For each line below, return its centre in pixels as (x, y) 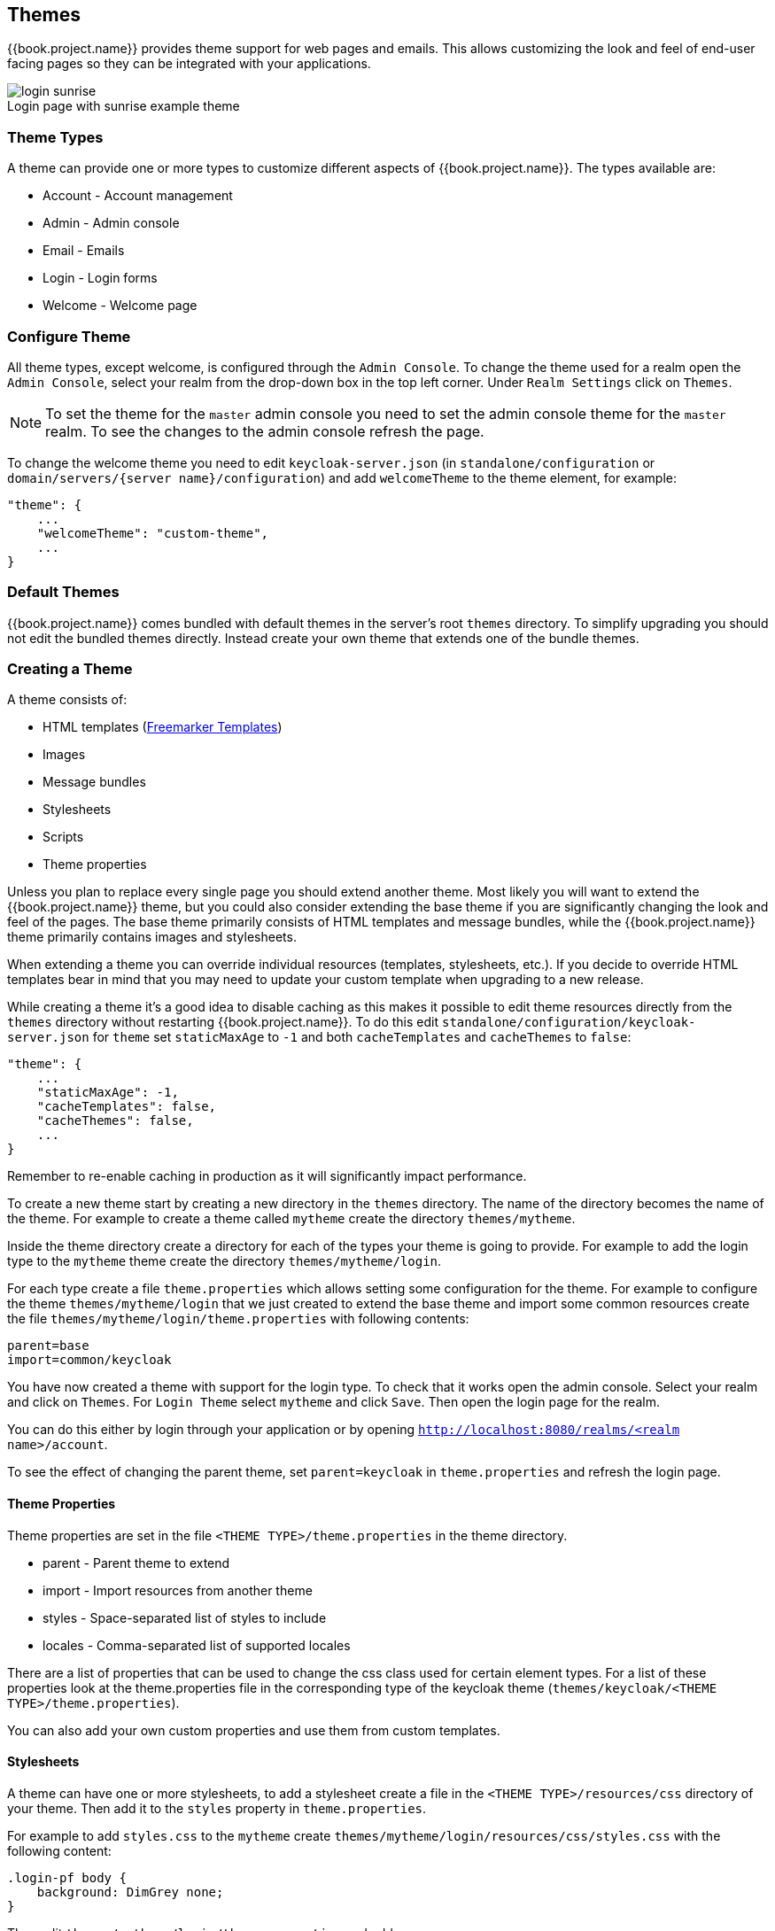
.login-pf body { (67, 1877)
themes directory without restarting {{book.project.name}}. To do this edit (223, 1022)
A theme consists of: (67, 700)
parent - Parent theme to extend (136, 1563)
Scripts (63, 837)
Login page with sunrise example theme (124, 106)
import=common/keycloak (89, 1360)
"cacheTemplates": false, (127, 1107)
